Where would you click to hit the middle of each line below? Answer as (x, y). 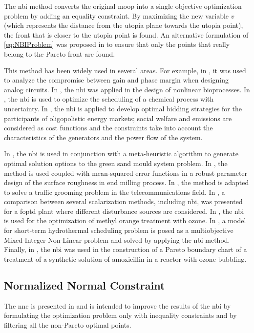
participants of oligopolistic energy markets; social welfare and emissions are (118, 118)
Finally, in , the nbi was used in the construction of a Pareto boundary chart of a (126, 249)
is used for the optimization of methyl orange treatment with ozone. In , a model (125, 220)
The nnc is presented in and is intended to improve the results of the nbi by (117, 305)
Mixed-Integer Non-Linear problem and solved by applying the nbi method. (117, 239)
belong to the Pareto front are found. (60, 53)
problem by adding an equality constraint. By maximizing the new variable (116, 15)
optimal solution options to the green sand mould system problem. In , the (116, 163)
